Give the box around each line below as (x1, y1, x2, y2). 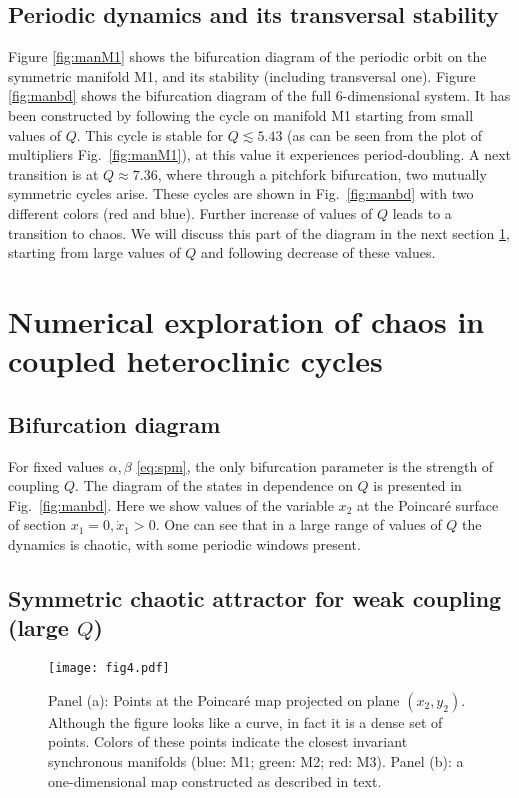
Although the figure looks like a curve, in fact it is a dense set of (48, 711, 443, 732)
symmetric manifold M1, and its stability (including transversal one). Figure (8, 65, 476, 86)
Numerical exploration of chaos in (8, 300, 485, 341)
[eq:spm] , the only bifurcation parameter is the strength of (136, 455, 494, 476)
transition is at (8, 163, 99, 184)
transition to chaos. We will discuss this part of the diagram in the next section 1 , (8, 222, 510, 243)
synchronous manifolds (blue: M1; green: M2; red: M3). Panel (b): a (48, 750, 464, 771)
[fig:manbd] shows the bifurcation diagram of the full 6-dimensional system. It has (8, 85, 511, 106)
